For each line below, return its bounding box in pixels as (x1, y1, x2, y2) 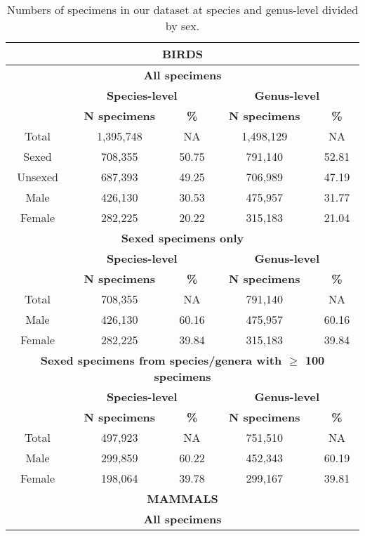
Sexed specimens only (121, 230, 244, 246)
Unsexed (17, 169, 58, 185)
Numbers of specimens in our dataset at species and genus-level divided (6, 1, 359, 18)
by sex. (165, 18, 200, 34)
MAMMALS (147, 490, 218, 506)
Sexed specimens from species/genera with (40, 352, 282, 368)
